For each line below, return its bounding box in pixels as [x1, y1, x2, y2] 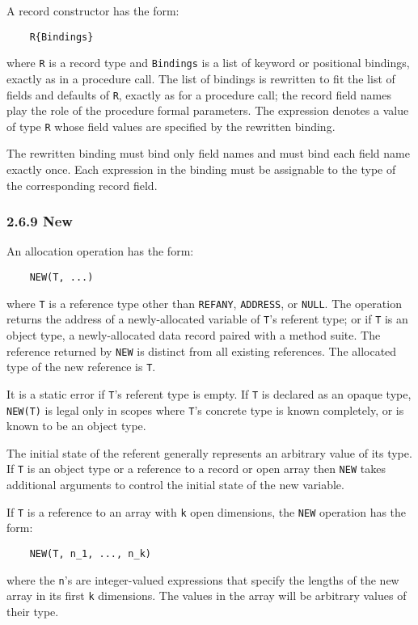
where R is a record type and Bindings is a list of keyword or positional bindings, [6, 54, 410, 71]
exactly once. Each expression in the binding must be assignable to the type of [6, 161, 396, 177]
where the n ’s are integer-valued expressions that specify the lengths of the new [6, 571, 399, 588]
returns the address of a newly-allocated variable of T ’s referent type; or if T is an [6, 310, 408, 327]
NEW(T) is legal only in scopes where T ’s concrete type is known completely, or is [6, 401, 404, 418]
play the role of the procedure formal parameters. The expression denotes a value [6, 102, 409, 119]
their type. [6, 602, 59, 619]
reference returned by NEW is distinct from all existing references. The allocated [6, 342, 397, 359]
